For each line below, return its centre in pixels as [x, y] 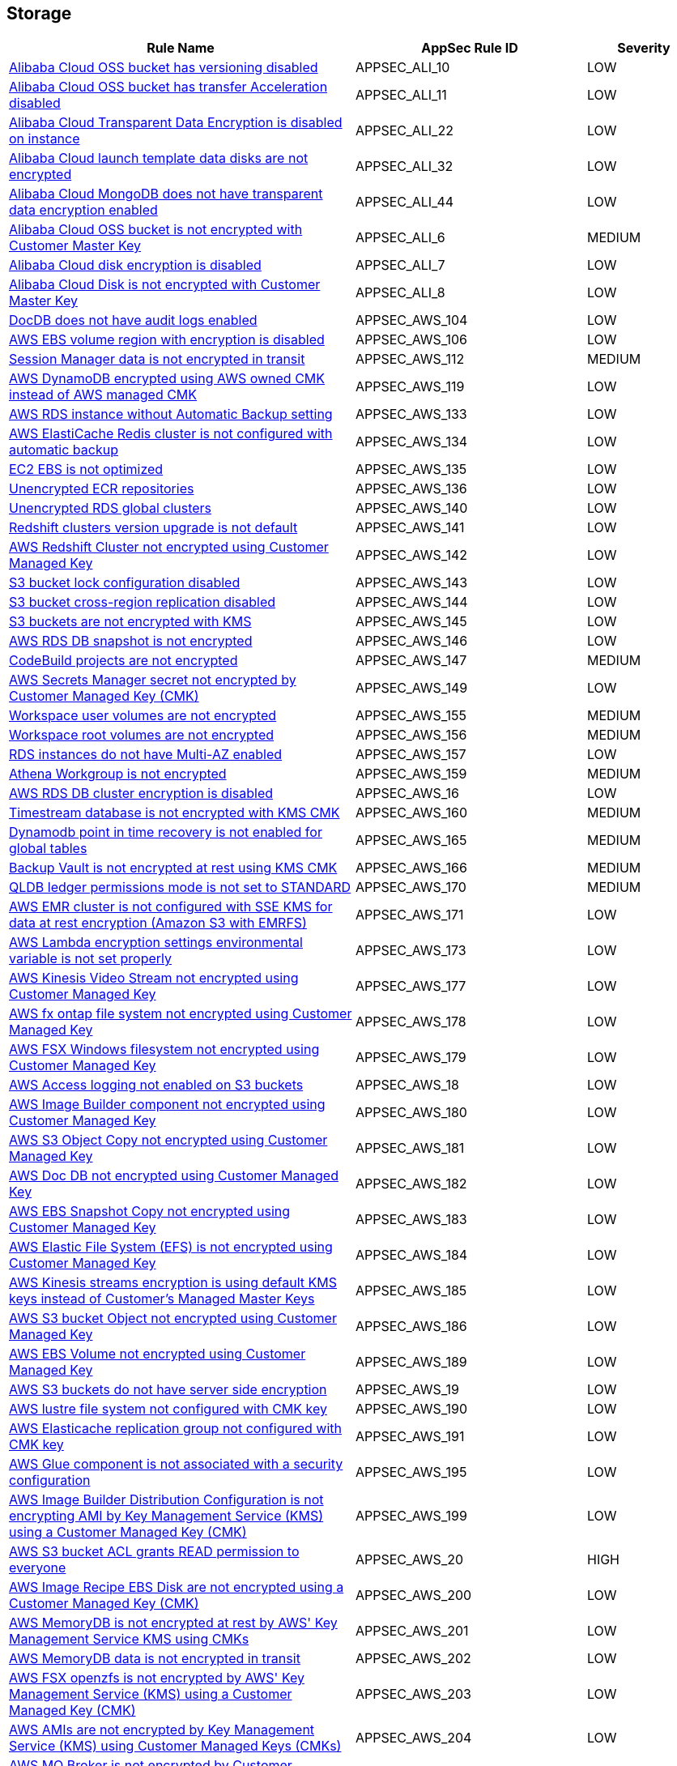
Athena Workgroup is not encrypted [118, 774]
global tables [48, 849]
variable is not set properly [91, 959]
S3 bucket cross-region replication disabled [143, 602]
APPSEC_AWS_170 [411, 887]
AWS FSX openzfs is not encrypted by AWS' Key [157, 1678]
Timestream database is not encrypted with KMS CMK [175, 813]
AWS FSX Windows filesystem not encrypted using [164, 1049]
